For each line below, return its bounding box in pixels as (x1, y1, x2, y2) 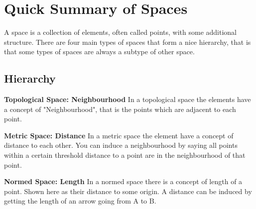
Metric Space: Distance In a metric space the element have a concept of (4, 130, 234, 140)
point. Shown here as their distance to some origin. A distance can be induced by (4, 186, 252, 196)
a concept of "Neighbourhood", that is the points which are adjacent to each (4, 104, 236, 114)
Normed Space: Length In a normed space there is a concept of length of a (4, 176, 243, 187)
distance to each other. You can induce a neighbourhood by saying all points (4, 140, 238, 150)
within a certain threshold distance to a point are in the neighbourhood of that (4, 150, 246, 160)
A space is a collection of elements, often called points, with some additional (4, 27, 237, 37)
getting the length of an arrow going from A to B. (4, 196, 156, 206)
